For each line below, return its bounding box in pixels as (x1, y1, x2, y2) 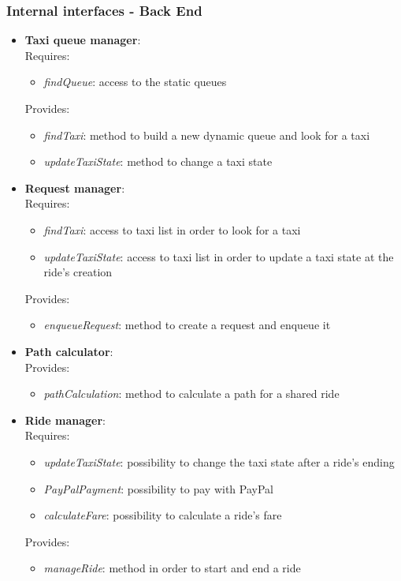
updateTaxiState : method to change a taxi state (43, 153, 273, 170)
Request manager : (24, 179, 125, 196)
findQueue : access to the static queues (43, 73, 227, 90)
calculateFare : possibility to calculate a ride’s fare (43, 507, 282, 523)
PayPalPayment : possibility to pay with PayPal (43, 480, 273, 497)
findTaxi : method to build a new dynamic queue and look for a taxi (43, 126, 370, 143)
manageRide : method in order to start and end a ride (43, 560, 301, 576)
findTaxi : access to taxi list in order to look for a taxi (43, 221, 301, 238)
